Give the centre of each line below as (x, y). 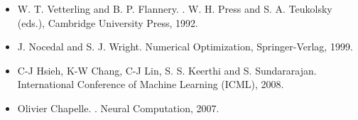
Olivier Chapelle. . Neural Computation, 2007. (118, 108)
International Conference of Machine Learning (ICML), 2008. (151, 84)
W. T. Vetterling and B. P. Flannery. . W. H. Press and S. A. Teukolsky (175, 9)
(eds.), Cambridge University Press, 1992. (108, 22)
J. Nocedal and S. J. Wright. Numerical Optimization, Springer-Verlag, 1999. (185, 47)
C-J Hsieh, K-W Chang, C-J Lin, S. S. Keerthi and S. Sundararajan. (167, 70)
